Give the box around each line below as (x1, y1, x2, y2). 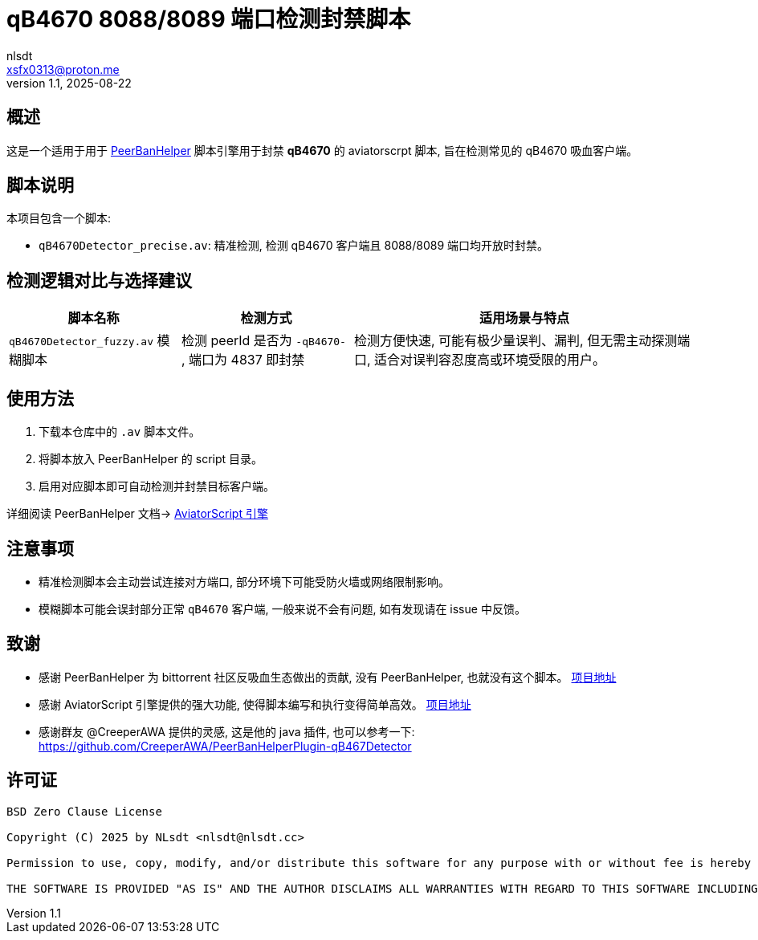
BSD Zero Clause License (6, 804, 162, 818)
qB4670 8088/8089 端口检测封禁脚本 (6, 6, 411, 33)
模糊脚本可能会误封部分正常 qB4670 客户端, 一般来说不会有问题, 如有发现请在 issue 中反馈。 (39, 601, 526, 616)
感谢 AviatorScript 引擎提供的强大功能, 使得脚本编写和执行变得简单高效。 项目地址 (39, 697, 471, 711)
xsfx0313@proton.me (6, 62, 120, 76)
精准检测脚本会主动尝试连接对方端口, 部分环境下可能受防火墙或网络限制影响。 (39, 574, 450, 588)
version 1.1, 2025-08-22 (6, 75, 132, 90)
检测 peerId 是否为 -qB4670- (181, 332, 346, 349)
